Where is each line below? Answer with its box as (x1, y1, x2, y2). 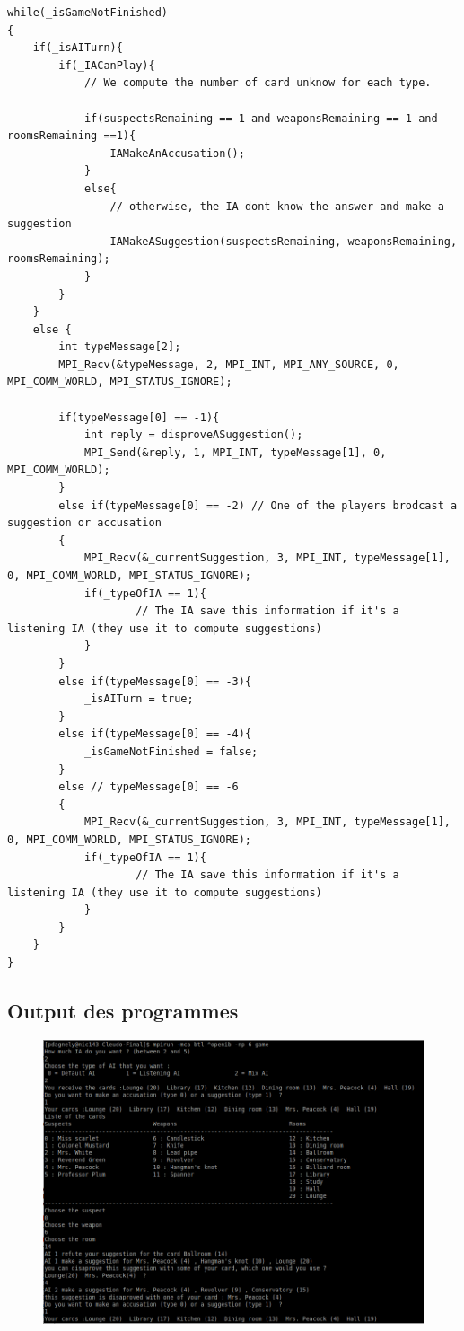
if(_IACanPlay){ (58, 58, 155, 72)
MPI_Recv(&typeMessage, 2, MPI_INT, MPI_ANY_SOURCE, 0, (58, 357, 399, 371)
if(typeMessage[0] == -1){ (58, 410, 220, 424)
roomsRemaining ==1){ (7, 129, 136, 143)
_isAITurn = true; (83, 692, 194, 706)
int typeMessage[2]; (58, 340, 181, 354)
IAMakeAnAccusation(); (109, 146, 245, 160)
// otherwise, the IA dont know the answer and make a (109, 199, 444, 213)
